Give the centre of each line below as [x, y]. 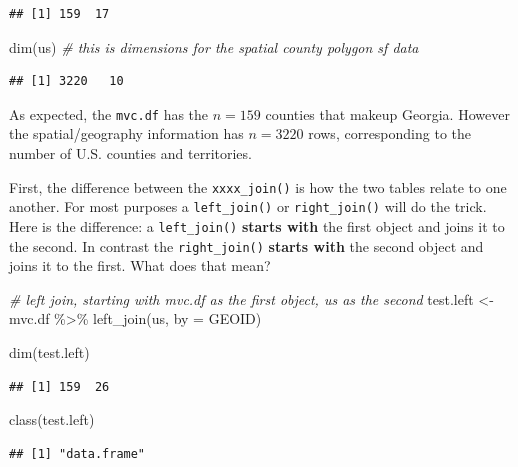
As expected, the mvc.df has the [109, 113]
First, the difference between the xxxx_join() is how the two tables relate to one [258, 186]
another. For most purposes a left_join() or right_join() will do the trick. [248, 206]
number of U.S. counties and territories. [130, 153]
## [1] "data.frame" [77, 453]
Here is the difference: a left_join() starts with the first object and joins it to [257, 225]
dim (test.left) [49, 352]
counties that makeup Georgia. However [387, 113]
